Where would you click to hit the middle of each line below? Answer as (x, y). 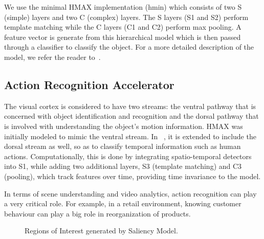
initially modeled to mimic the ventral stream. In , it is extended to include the (130, 136)
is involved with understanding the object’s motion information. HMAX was (124, 126)
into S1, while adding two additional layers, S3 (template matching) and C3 (123, 166)
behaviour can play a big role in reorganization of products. (97, 213)
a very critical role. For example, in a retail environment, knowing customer (123, 203)
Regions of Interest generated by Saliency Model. (101, 231)
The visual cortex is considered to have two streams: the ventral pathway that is (130, 106)
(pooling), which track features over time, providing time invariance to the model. (133, 176)
